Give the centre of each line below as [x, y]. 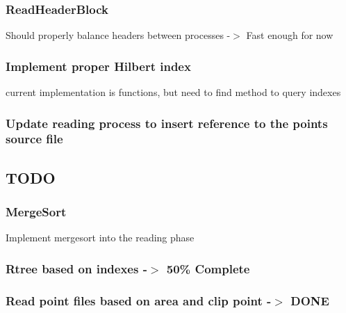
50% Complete [208, 268]
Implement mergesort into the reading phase [100, 238]
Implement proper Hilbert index [98, 66]
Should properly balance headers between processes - [118, 35]
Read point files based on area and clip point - [139, 300]
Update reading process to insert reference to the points [167, 123]
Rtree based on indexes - [76, 268]
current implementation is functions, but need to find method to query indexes [173, 92]
